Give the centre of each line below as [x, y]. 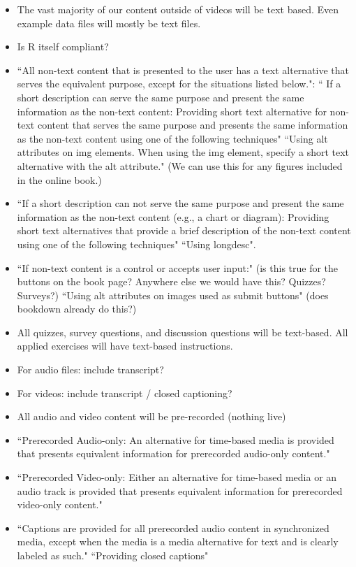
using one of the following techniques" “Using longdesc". [136, 244]
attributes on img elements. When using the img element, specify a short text [183, 152]
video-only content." [60, 504]
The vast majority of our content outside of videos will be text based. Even [178, 9]
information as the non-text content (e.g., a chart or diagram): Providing [173, 216]
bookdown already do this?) [77, 309]
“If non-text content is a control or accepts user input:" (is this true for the [178, 267]
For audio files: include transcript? [90, 369]
